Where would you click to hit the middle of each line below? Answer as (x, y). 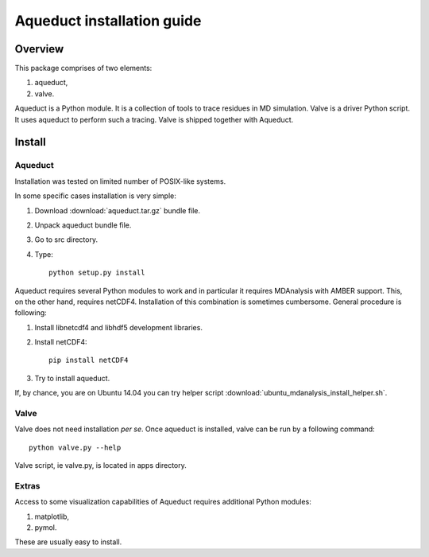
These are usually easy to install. (68, 542)
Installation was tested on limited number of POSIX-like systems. (120, 181)
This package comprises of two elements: (83, 68)
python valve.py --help (75, 447)
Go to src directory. (66, 240)
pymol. (46, 528)
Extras (27, 485)
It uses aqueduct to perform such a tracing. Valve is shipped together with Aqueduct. (154, 119)
